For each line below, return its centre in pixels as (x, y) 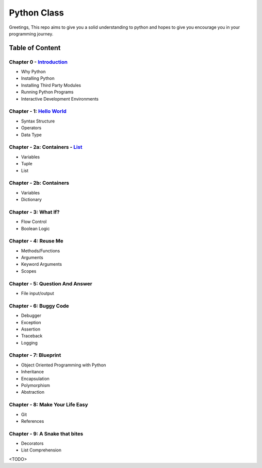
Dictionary (32, 200)
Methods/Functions (41, 251)
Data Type (32, 135)
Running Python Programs (47, 92)
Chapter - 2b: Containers (39, 183)
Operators (31, 128)
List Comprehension (41, 450)
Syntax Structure (38, 121)
